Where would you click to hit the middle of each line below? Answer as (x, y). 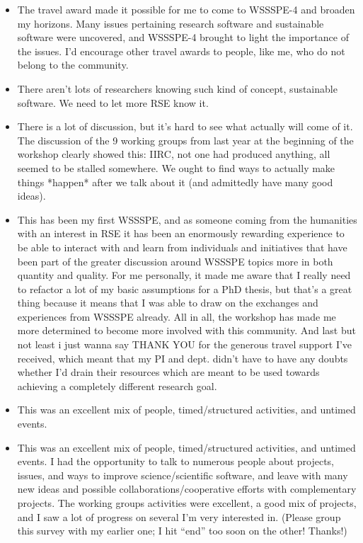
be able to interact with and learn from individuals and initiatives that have (182, 247)
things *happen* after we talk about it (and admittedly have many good (175, 182)
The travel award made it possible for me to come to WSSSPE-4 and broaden (186, 9)
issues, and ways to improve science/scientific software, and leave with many (183, 475)
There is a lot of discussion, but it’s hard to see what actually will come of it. (185, 126)
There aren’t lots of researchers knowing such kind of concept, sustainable (177, 88)
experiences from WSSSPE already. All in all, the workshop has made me (177, 316)
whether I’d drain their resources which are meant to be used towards (168, 372)
